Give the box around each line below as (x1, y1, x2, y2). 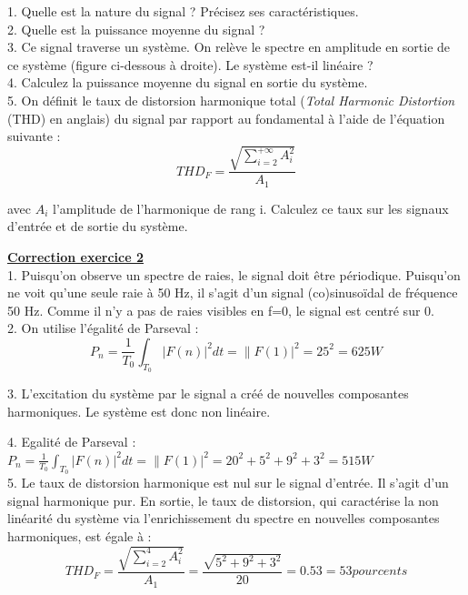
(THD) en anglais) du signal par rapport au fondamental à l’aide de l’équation (7, 108, 445, 127)
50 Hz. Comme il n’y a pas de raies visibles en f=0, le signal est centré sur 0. (7, 300, 434, 319)
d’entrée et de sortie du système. (7, 217, 188, 236)
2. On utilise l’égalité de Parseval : (7, 318, 199, 338)
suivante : (7, 126, 61, 146)
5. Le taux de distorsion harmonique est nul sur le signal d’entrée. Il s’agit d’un (7, 473, 449, 492)
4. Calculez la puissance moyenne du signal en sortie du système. (7, 73, 368, 92)
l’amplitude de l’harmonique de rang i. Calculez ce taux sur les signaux (53, 198, 449, 217)
